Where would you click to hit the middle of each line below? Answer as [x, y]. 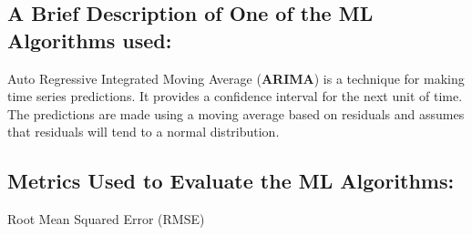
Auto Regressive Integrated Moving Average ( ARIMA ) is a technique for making [236, 78]
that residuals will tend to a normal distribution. [144, 132]
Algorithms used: [90, 40]
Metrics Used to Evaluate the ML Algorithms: [231, 181]
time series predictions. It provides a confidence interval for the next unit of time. [235, 96]
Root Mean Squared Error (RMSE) [106, 219]
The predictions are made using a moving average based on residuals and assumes [236, 113]
